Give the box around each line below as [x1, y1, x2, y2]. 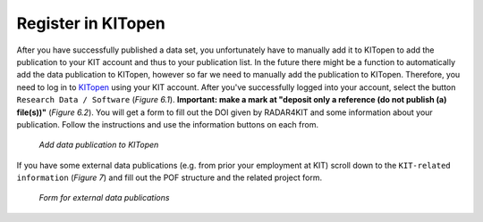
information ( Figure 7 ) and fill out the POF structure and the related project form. [16, 172, 322, 183]
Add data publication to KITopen [38, 139, 159, 151]
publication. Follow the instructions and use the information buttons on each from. [16, 119, 319, 129]
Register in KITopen [16, 13, 165, 33]
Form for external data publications [38, 193, 170, 203]
